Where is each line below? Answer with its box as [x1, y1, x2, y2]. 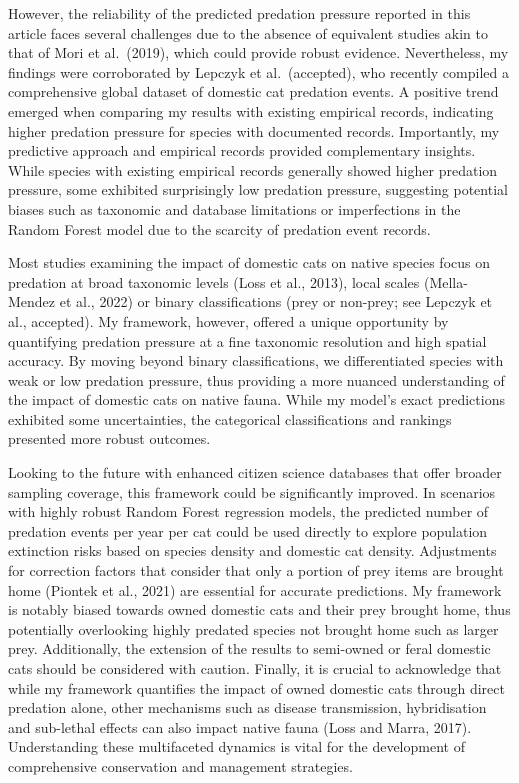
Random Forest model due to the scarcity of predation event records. [8, 218, 431, 239]
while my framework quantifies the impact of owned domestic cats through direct [8, 677, 505, 698]
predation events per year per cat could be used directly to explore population [8, 520, 488, 541]
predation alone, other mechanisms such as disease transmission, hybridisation [8, 697, 487, 718]
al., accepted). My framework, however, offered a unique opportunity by [8, 310, 449, 331]
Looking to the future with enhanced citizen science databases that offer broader [8, 462, 502, 483]
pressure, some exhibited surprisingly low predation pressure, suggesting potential [8, 179, 508, 200]
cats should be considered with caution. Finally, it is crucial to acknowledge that [8, 658, 502, 678]
